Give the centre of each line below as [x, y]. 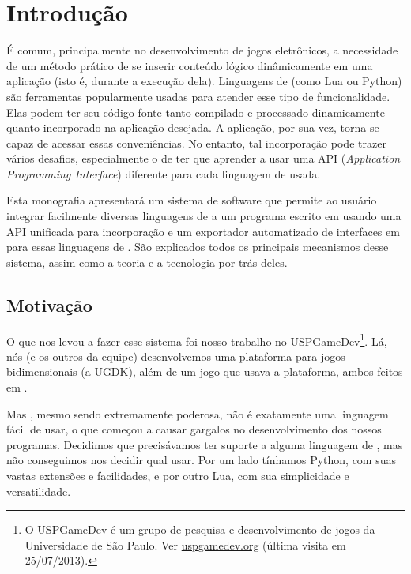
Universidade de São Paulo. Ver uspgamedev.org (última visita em [185, 544]
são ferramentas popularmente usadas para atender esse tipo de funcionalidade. [198, 96]
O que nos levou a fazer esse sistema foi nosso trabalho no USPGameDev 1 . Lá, [197, 340]
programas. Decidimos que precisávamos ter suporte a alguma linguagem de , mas [205, 444]
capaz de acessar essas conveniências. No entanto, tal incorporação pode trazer [196, 143]
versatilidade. [39, 491]
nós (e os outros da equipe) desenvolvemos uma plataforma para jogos [176, 356]
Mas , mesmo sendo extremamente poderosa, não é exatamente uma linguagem [198, 413]
